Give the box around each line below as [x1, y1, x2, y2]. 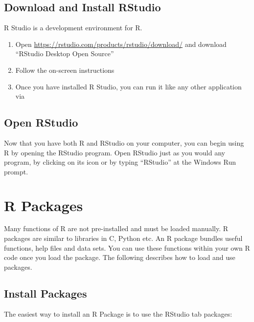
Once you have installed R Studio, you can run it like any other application [15, 81, 242, 91]
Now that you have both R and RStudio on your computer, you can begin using [4, 137, 244, 148]
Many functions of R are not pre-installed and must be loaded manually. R [4, 223, 229, 234]
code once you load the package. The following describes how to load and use [4, 252, 235, 262]
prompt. [4, 166, 28, 176]
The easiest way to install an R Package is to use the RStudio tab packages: [4, 308, 232, 319]
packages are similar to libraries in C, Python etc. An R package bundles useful [4, 233, 243, 243]
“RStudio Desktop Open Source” [15, 48, 114, 59]
